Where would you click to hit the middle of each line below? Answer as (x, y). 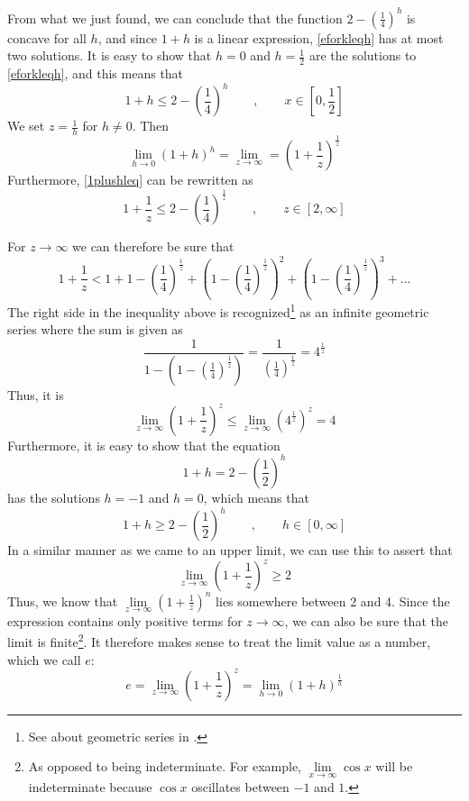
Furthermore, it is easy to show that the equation (144, 445)
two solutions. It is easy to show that (110, 55)
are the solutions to (363, 55)
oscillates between (240, 786)
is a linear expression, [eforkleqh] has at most (319, 37)
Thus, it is (36, 394)
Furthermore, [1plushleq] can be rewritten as (130, 180)
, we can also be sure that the (366, 620)
